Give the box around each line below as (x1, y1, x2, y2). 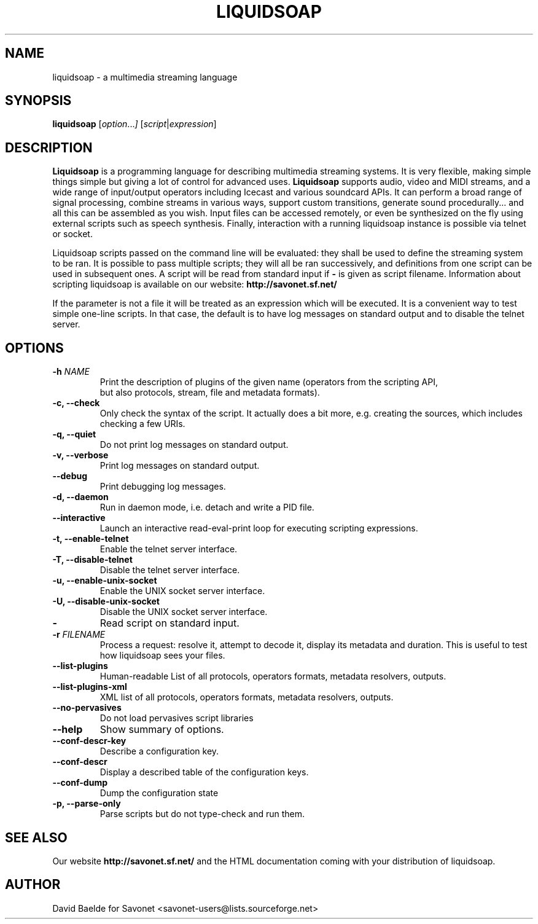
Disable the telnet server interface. (99, 565, 240, 576)
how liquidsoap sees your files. (99, 650, 225, 661)
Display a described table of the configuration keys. (99, 767, 309, 778)
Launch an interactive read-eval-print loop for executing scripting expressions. (99, 523, 418, 534)
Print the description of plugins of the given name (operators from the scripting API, (99, 377, 438, 388)
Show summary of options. (99, 723, 224, 736)
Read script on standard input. (99, 617, 240, 630)
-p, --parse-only (52, 798, 121, 809)
